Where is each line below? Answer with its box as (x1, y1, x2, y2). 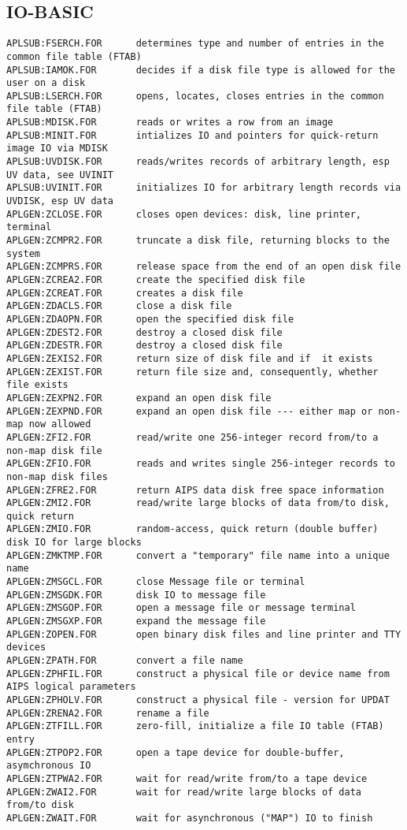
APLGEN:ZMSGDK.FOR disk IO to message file (6, 589, 266, 601)
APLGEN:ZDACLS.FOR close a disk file (6, 300, 232, 312)
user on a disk (6, 77, 86, 89)
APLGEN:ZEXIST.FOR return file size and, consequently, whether (6, 366, 379, 378)
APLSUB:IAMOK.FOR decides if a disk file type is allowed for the (6, 64, 395, 76)
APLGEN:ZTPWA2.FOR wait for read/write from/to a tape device (6, 772, 368, 784)
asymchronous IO (6, 760, 91, 772)
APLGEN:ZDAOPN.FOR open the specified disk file (6, 313, 294, 325)
